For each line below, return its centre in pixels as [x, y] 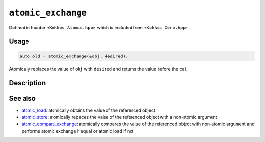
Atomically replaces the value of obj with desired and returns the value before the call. [98, 69]
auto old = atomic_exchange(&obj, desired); [74, 56]
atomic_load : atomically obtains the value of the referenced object [88, 110]
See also [23, 99]
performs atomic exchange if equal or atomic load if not [78, 131]
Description [27, 83]
